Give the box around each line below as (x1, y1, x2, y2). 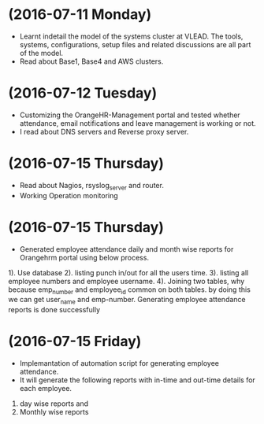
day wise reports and (19, 399, 89, 408)
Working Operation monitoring (19, 190, 118, 200)
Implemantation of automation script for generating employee (19, 359, 219, 368)
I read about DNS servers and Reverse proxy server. (19, 127, 189, 136)
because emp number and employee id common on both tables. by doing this (8, 285, 251, 296)
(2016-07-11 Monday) (8, 6, 152, 24)
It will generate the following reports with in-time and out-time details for (19, 375, 256, 385)
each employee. (19, 384, 73, 393)
